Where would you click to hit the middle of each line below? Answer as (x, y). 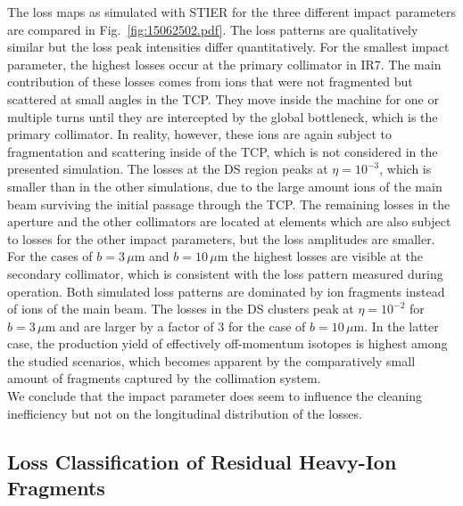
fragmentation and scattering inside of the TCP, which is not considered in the (223, 151)
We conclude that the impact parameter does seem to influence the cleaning (215, 396)
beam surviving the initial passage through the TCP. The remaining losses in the (229, 204)
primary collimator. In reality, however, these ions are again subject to (199, 134)
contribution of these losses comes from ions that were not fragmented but (210, 82)
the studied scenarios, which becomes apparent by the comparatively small (211, 360)
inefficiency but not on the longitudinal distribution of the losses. (185, 413)
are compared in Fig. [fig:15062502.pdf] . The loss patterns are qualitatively (213, 29)
